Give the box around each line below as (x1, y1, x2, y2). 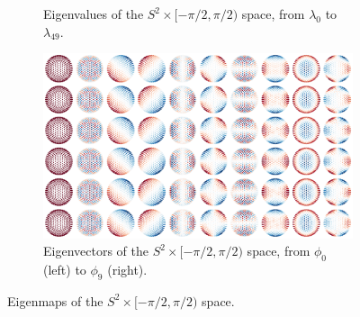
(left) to (43, 260, 86, 279)
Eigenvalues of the (43, 5, 144, 23)
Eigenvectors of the (43, 241, 148, 260)
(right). (107, 260, 148, 279)
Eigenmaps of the (7, 291, 103, 310)
